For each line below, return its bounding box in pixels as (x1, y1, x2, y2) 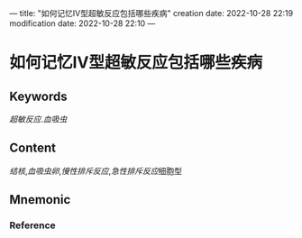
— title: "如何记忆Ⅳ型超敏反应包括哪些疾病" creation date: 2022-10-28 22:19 (9, 8, 294, 18)
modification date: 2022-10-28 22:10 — (9, 18, 156, 29)
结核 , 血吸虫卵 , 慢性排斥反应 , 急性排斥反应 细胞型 (9, 165, 183, 176)
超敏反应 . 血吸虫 (9, 114, 68, 124)
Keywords (9, 88, 68, 104)
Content (9, 141, 57, 156)
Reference (9, 219, 56, 232)
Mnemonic (9, 192, 71, 207)
